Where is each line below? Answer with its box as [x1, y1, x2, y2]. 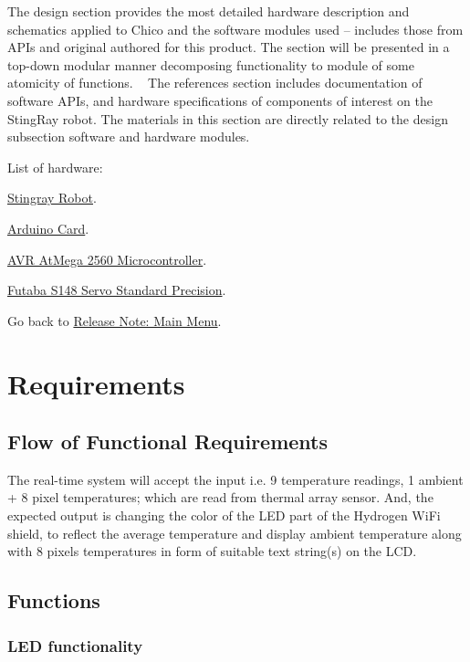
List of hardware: [7, 157, 103, 176]
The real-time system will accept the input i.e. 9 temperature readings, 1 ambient [7, 469, 464, 489]
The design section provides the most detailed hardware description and [7, 2, 410, 20]
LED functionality [7, 634, 143, 657]
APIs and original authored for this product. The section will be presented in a [7, 37, 450, 57]
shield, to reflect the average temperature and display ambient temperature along [7, 523, 462, 542]
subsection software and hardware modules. [7, 127, 250, 146]
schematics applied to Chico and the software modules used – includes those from [7, 19, 464, 38]
